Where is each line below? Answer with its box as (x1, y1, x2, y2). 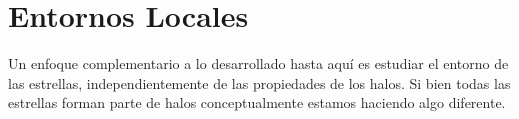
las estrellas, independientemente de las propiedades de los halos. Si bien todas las (8, 72, 511, 93)
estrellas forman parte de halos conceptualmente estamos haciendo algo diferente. (8, 92, 506, 113)
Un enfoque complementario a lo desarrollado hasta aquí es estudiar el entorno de (8, 53, 509, 74)
